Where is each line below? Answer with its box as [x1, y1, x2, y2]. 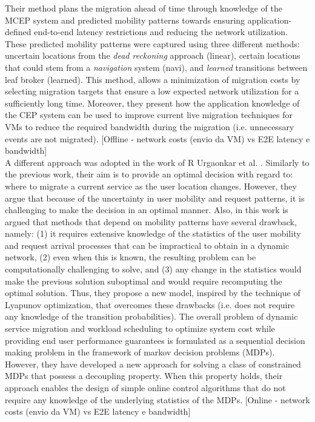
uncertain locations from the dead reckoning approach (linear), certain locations [5, 49, 300, 62]
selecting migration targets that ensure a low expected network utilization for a [5, 85, 299, 97]
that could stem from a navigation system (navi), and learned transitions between [5, 61, 308, 73]
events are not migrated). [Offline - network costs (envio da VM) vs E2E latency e [5, 132, 310, 145]
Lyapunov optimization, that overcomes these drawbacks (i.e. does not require [5, 298, 295, 311]
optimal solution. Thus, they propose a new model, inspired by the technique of [5, 286, 300, 299]
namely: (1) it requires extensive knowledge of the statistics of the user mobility [5, 227, 301, 240]
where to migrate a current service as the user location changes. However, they [5, 179, 297, 192]
